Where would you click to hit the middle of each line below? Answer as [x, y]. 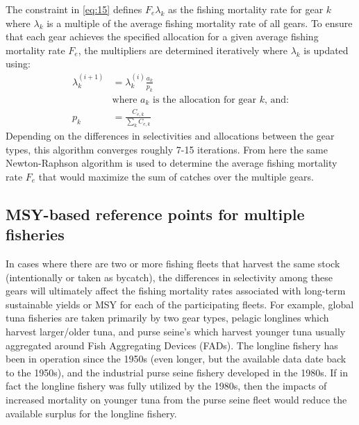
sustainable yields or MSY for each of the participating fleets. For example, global [180, 304]
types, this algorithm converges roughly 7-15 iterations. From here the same [167, 149]
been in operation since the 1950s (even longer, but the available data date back [176, 359]
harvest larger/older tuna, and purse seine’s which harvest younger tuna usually [176, 332]
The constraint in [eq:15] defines [74, 9]
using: [18, 64]
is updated [326, 50]
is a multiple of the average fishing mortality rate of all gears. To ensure [200, 23]
